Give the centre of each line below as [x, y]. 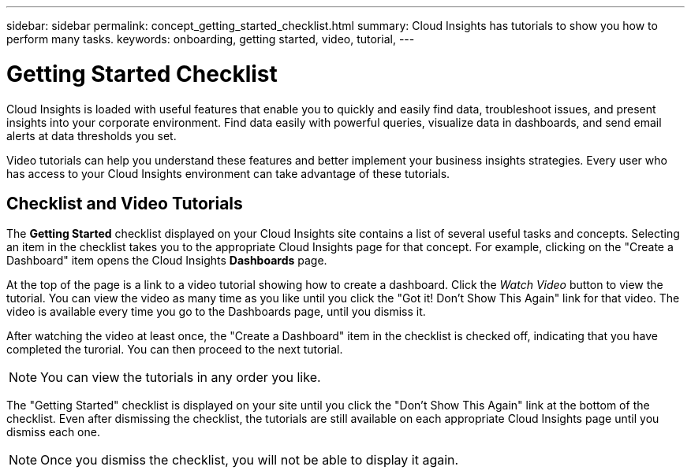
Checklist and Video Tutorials [125, 203]
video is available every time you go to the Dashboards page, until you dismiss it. [216, 312]
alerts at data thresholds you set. [92, 135]
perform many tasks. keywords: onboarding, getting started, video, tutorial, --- [211, 39]
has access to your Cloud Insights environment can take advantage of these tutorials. [228, 173]
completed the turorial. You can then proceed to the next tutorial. [175, 350]
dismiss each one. [53, 432]
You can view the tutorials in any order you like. [181, 378]
